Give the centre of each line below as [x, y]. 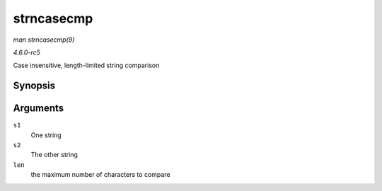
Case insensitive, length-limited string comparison [86, 65]
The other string [54, 155]
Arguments [39, 109]
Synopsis [34, 86]
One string [46, 135]
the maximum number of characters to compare [100, 175]
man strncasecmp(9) [44, 40]
